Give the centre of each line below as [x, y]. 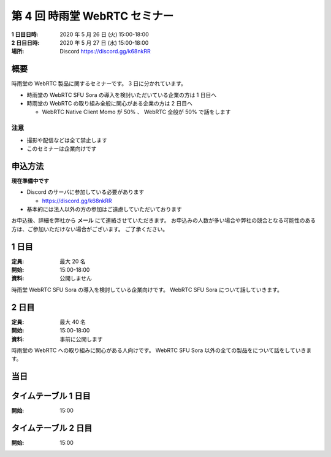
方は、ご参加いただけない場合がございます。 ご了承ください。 [90, 229]
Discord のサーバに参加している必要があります [86, 192]
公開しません [76, 278]
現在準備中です [30, 180]
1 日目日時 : [25, 34]
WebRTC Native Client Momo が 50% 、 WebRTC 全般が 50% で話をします [136, 112]
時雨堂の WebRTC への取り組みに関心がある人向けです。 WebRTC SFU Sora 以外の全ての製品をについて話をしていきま [162, 350]
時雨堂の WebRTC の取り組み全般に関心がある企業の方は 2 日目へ [109, 104]
